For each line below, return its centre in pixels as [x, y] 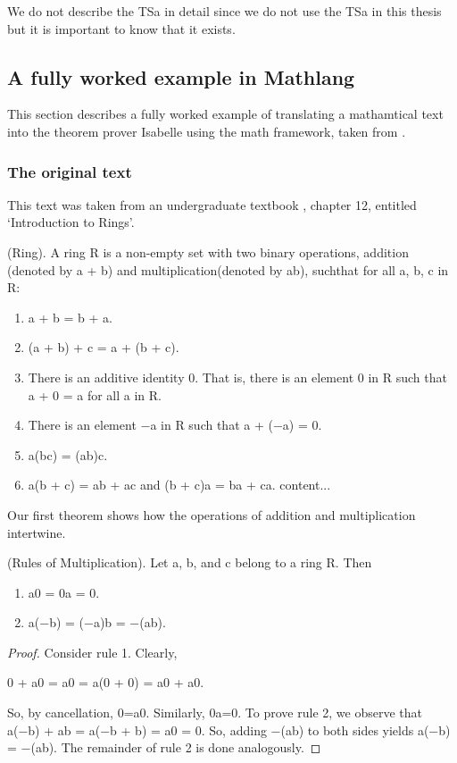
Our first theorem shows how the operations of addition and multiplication [212, 514]
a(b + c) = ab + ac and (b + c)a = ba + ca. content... [179, 485]
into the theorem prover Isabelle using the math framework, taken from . [207, 131]
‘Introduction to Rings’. [71, 222]
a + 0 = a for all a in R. [95, 394]
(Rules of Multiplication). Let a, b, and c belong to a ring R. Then [190, 562]
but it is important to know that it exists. [121, 28]
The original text [70, 171]
